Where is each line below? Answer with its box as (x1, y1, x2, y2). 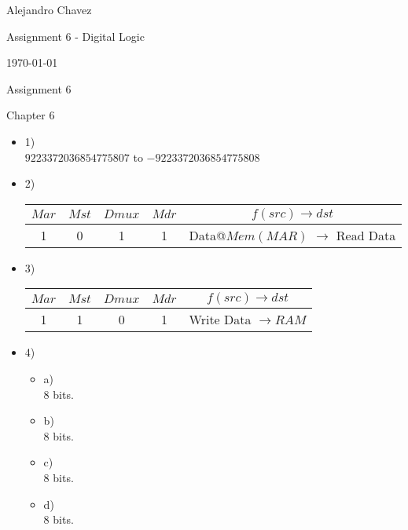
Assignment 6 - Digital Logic (6, 27, 145, 44)
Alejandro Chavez (6, 2, 92, 17)
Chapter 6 (6, 107, 55, 123)
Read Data (336, 225, 396, 244)
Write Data (189, 310, 252, 329)
